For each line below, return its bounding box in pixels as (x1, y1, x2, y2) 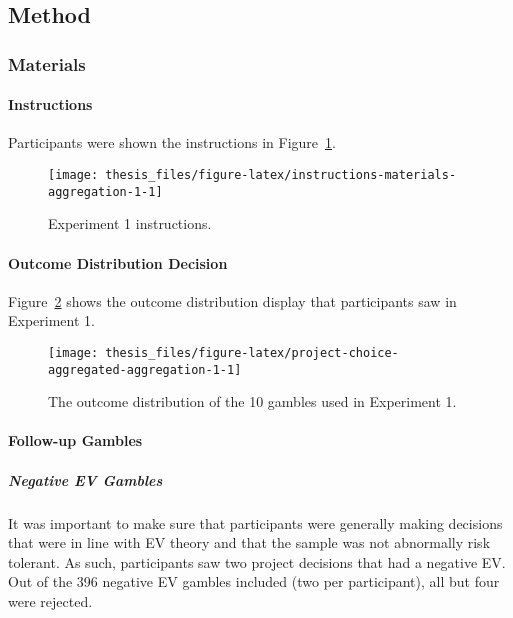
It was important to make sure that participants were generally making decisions (8, 512, 503, 533)
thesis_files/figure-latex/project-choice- (105, 345, 399, 360)
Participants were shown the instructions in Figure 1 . (8, 132, 336, 153)
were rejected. (8, 590, 93, 611)
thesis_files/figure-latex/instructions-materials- (105, 168, 457, 183)
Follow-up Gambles (8, 430, 143, 451)
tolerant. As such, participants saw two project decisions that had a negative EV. (8, 551, 506, 572)
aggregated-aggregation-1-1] (48, 362, 242, 377)
